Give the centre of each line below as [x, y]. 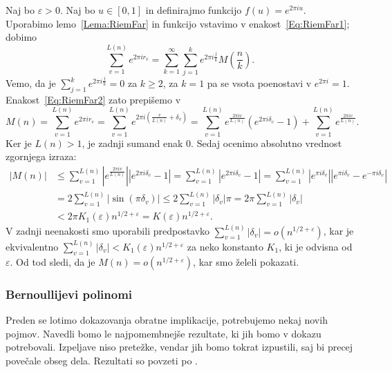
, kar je [338, 231]
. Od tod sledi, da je [53, 261]
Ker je [19, 143]
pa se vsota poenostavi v [259, 83]
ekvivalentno [32, 246]
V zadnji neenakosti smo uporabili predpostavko [108, 231]
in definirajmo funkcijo [194, 10]
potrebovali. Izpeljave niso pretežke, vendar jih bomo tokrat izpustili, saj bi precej [179, 347]
